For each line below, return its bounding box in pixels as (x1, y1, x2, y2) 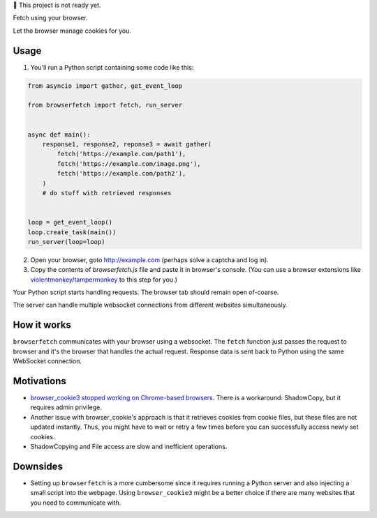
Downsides (13, 460, 63, 472)
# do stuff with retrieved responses (42, 189, 172, 197)
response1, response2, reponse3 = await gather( (42, 140, 212, 148)
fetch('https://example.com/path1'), (57, 150, 186, 158)
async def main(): (27, 130, 91, 139)
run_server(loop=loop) (27, 238, 105, 245)
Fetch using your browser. (13, 14, 89, 22)
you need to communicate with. (30, 498, 121, 507)
